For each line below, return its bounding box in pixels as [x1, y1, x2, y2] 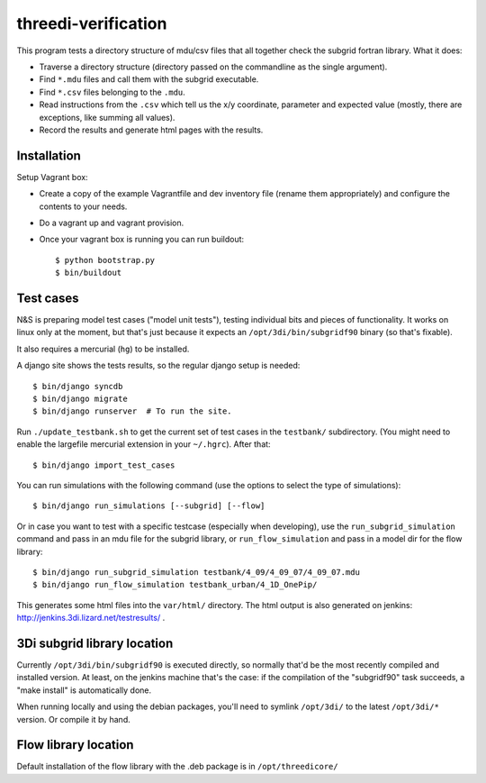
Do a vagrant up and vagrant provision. [39, 217, 184, 228]
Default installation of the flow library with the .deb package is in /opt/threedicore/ [16, 761, 338, 772]
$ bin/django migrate [32, 394, 128, 404]
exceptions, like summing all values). [39, 112, 175, 123]
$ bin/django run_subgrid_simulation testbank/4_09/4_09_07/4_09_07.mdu [32, 567, 360, 577]
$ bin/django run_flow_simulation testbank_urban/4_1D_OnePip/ [32, 579, 318, 590]
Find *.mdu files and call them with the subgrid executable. [39, 74, 259, 85]
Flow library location [16, 737, 134, 752]
